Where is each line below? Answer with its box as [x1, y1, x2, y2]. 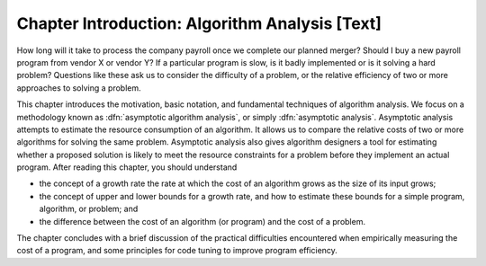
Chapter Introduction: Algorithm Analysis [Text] [16, 13, 382, 33]
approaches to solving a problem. [16, 82, 141, 93]
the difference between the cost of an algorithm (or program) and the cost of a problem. [39, 216, 366, 226]
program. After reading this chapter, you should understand [16, 162, 238, 173]
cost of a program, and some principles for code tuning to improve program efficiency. [16, 245, 337, 256]
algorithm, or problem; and [39, 203, 139, 215]
